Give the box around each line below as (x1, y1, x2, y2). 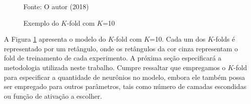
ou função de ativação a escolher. (4, 90, 102, 101)
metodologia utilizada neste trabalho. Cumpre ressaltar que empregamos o (4, 62, 226, 72)
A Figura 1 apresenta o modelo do (4, 34, 106, 44)
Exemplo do (23, 17, 59, 28)
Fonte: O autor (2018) (23, 1, 89, 11)
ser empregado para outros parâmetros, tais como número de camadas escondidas (4, 81, 247, 91)
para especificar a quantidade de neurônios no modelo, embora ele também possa (4, 72, 245, 82)
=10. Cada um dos (149, 34, 206, 44)
